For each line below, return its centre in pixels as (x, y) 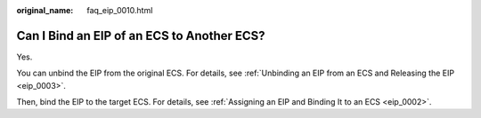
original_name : (45, 10)
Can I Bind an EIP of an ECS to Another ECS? (141, 35)
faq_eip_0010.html (120, 10)
